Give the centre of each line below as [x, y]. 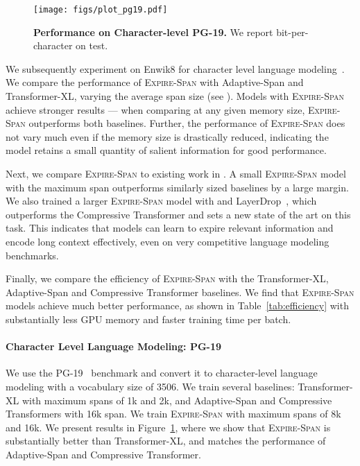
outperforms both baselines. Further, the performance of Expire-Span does [187, 123]
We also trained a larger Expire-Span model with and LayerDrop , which [161, 201]
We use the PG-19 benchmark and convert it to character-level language [162, 373]
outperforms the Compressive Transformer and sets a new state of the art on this [178, 214]
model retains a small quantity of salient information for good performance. [166, 150]
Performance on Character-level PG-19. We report [153, 32]
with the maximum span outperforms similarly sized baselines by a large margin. [177, 187]
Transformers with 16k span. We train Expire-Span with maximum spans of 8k [173, 414]
